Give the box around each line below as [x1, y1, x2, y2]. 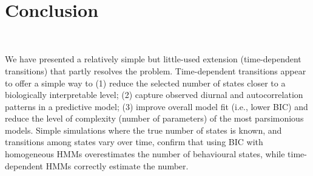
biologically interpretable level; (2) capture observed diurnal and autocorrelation [5, 88, 303, 101]
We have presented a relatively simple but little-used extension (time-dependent [5, 53, 301, 65]
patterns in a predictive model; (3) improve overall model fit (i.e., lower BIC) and [5, 100, 308, 112]
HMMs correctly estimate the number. [45, 159, 189, 172]
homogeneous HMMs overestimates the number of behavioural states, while [5, 148, 285, 160]
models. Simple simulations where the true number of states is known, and [5, 123, 282, 136]
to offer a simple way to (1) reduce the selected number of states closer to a [5, 76, 286, 89]
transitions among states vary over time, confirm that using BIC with [5, 135, 263, 148]
